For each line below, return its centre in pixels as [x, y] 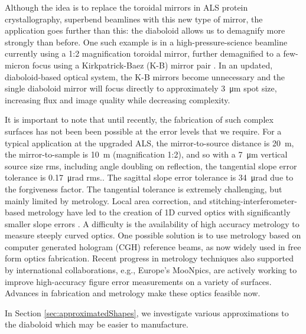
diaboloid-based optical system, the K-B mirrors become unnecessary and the [145, 76]
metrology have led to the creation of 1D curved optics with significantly [159, 212]
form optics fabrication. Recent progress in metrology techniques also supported [149, 258]
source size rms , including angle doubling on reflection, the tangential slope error [151, 166]
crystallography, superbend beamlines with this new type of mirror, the [134, 19]
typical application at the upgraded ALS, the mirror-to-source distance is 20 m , [149, 143]
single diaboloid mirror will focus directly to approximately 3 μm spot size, [141, 88]
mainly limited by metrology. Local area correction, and [106, 200]
